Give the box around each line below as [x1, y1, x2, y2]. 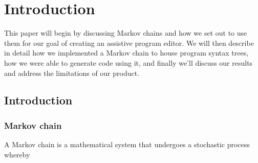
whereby [4, 149, 30, 159]
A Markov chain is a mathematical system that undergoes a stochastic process [4, 139, 250, 150]
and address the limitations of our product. [4, 67, 140, 78]
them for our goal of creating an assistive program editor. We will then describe [4, 37, 254, 48]
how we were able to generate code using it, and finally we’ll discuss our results [4, 57, 253, 68]
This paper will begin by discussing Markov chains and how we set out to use [4, 28, 247, 38]
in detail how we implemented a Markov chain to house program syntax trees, [4, 47, 249, 58]
